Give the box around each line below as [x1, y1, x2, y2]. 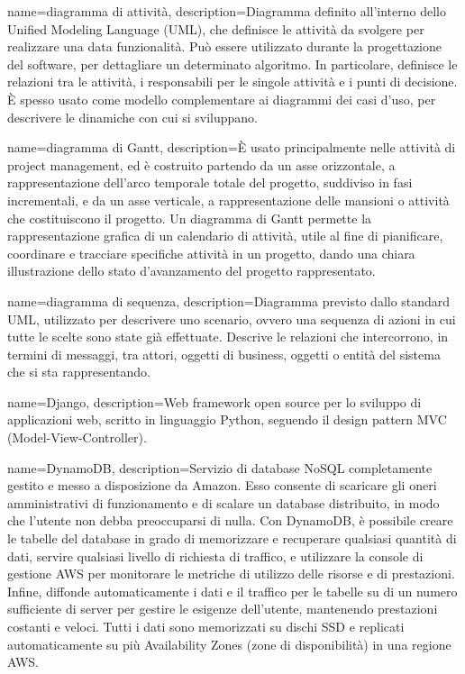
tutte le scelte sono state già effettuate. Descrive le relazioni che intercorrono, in [7, 327, 449, 346]
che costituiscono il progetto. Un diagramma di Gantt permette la [7, 208, 372, 227]
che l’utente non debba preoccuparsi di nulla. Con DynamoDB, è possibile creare [7, 511, 453, 530]
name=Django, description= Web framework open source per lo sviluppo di [7, 392, 422, 411]
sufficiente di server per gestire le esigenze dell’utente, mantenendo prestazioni [7, 599, 438, 618]
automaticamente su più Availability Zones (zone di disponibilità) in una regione [7, 634, 451, 653]
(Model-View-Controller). [7, 428, 147, 447]
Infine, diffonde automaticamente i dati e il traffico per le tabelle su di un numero [7, 581, 458, 600]
